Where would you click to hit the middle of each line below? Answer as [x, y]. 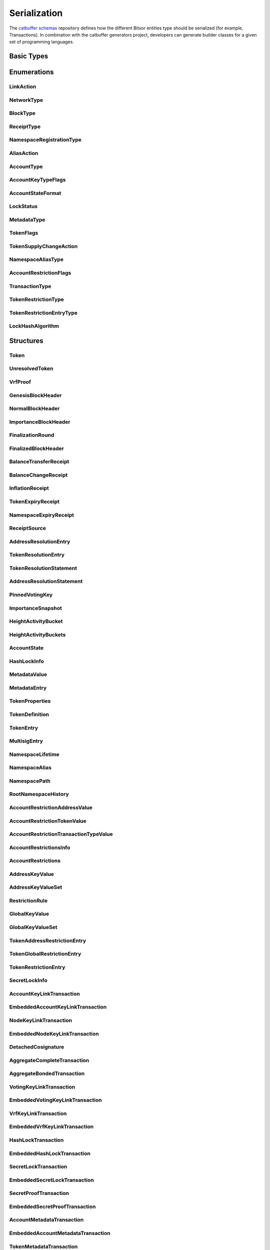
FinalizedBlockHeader [37, 448]
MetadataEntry [28, 687]
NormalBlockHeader [34, 408]
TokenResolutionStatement [43, 568]
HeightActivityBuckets [37, 634]
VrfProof [20, 381]
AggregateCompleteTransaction [49, 1060]
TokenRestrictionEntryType [43, 312]
